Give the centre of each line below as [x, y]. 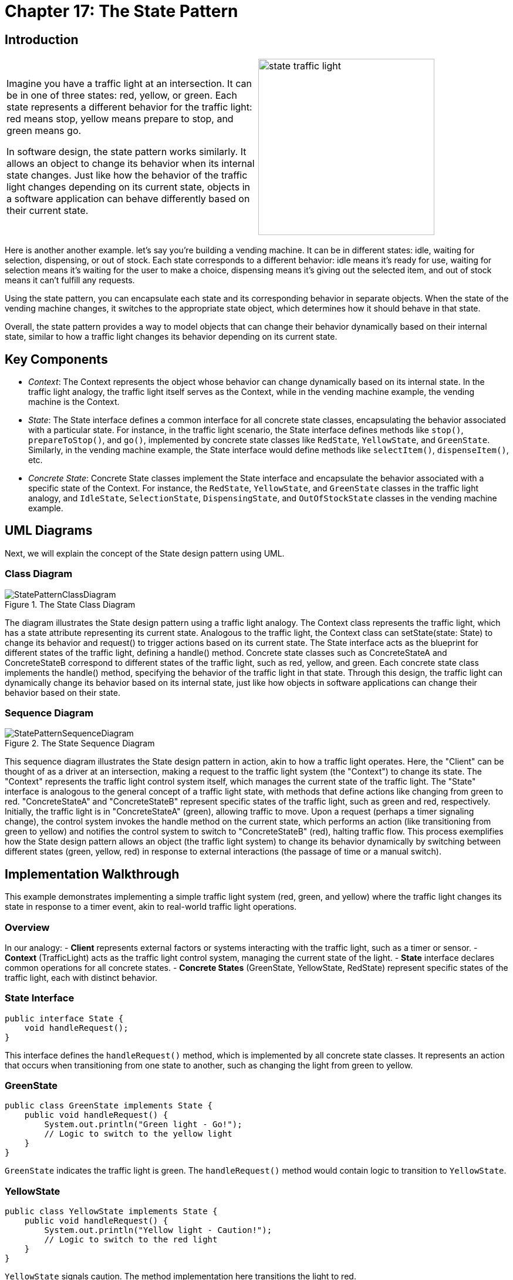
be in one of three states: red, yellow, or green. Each [122, 96]
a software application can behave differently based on [128, 199]
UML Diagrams [49, 531]
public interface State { [64, 1018]
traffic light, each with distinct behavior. [81, 977]
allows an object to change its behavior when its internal [131, 164]
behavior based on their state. [63, 692]
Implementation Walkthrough [92, 874]
